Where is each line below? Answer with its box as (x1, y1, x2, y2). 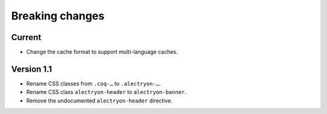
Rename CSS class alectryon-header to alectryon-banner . (26, 89, 187, 96)
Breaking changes (11, 9, 105, 22)
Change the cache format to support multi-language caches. (26, 49, 178, 56)
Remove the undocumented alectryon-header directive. (26, 97, 173, 104)
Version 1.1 (11, 64, 53, 74)
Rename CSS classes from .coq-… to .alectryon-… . (26, 79, 161, 87)
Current (11, 32, 42, 42)
